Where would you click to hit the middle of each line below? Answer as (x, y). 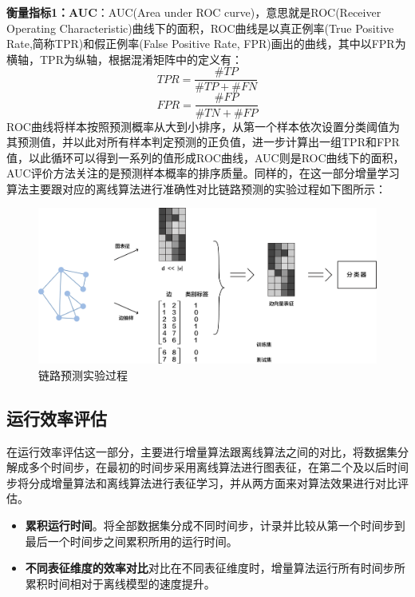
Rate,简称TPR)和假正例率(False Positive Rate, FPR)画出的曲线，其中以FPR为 (206, 44)
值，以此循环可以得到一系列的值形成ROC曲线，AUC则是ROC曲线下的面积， (206, 157)
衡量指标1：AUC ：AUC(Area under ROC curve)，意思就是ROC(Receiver (194, 12)
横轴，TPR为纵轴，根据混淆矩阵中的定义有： (125, 59)
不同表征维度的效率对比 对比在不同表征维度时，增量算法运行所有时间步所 (215, 568)
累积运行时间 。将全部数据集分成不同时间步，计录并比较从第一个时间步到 (215, 525)
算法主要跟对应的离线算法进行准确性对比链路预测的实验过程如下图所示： (196, 188)
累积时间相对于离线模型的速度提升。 (120, 583)
